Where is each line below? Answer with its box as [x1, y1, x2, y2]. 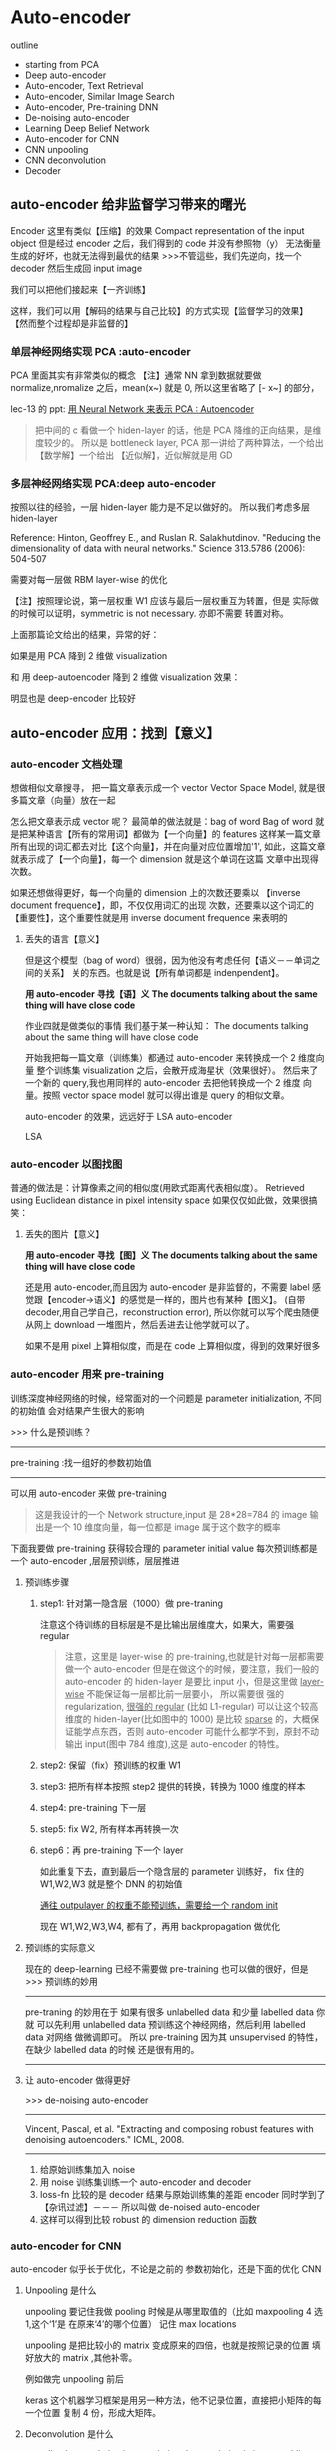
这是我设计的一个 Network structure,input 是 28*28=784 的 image [34, 1508, 308, 1520]
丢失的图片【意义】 [24, 1228, 105, 1240]
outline [10, 39, 39, 51]
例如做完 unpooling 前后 [24, 2372, 125, 2385]
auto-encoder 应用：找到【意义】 [10, 724, 220, 741]
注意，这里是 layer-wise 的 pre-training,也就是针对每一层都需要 [64, 1650, 325, 1662]
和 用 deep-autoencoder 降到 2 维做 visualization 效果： [10, 671, 241, 683]
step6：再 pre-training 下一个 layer [39, 1844, 184, 1856]
